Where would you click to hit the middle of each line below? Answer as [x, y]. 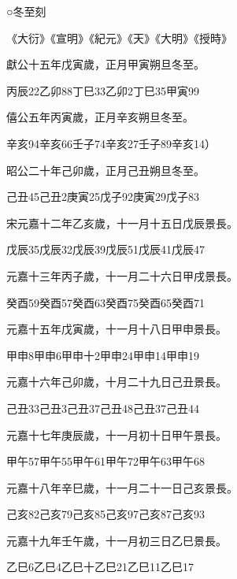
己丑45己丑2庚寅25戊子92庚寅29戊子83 [103, 197]
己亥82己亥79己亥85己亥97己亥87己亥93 [106, 514]
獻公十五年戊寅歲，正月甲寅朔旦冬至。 [106, 64]
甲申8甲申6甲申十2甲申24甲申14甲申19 [103, 355]
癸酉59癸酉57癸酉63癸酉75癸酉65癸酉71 [106, 302]
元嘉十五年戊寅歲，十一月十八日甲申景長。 [117, 329]
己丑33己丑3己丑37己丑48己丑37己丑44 [103, 408]
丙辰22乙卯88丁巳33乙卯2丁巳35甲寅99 [103, 90]
